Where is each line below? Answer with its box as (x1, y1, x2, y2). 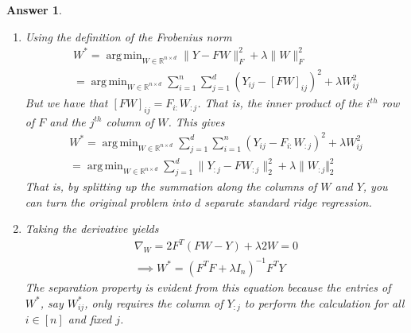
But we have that (25, 95, 108, 111)
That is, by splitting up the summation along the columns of (25, 178, 317, 195)
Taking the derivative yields (25, 220, 159, 237)
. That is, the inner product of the (197, 95, 363, 111)
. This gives (168, 113, 225, 130)
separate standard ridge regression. (204, 193, 372, 210)
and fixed (68, 310, 112, 327)
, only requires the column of (84, 294, 223, 311)
